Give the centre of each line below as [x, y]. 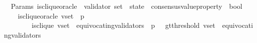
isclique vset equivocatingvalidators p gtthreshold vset [123, 25]
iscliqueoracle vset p [51, 15]
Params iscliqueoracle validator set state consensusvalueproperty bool [127, 6]
